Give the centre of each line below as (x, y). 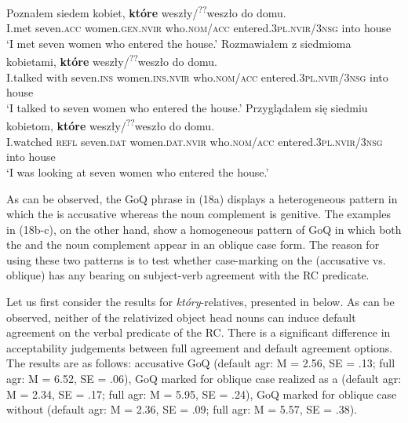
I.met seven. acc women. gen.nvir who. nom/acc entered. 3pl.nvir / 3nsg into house (199, 28)
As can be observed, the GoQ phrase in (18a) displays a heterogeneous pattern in (202, 198)
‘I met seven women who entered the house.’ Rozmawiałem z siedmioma (179, 43)
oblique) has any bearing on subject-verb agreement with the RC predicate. (188, 275)
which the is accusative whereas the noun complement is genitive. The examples (199, 214)
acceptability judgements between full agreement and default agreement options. (200, 347)
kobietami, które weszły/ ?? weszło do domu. (112, 60)
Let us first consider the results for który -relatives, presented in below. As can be (200, 302)
